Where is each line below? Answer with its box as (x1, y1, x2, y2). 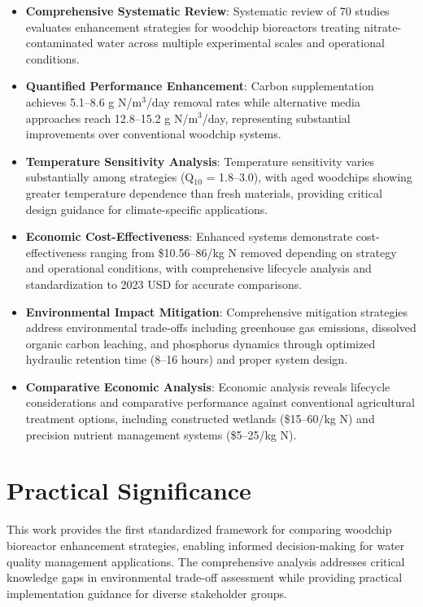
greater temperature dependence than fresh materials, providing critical (25, 184, 382, 201)
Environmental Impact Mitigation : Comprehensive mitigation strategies (25, 303, 408, 320)
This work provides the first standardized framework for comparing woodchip (7, 521, 392, 538)
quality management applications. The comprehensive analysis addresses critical (7, 552, 405, 570)
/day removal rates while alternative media (146, 93, 360, 110)
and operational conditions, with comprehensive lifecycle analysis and (25, 260, 372, 277)
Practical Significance (7, 474, 251, 507)
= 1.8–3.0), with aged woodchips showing (206, 168, 412, 186)
